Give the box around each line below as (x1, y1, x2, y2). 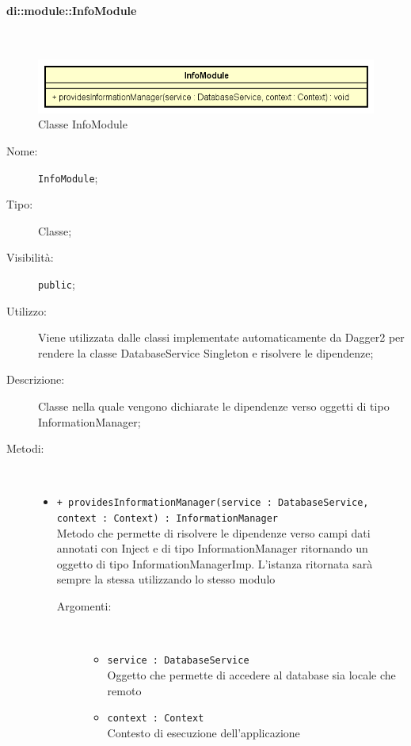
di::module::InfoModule (6, 2, 137, 18)
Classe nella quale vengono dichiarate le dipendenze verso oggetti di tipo (38, 398, 390, 414)
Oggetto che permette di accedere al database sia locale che (107, 666, 396, 683)
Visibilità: (6, 249, 54, 266)
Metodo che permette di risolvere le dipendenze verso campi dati (56, 524, 371, 541)
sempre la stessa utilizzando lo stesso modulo (56, 571, 276, 587)
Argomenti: (56, 598, 112, 614)
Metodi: (6, 440, 44, 457)
